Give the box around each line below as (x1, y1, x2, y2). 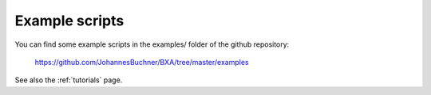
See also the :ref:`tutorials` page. (14, 75, 123, 85)
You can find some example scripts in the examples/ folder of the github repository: (14, 40, 290, 49)
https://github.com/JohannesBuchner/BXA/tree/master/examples (34, 57, 249, 66)
